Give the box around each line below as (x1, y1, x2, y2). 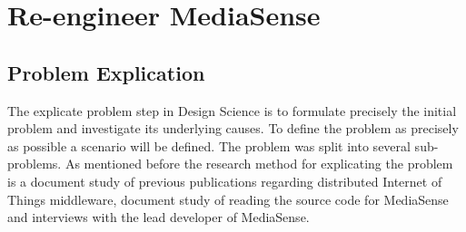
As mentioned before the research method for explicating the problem (64, 154, 453, 173)
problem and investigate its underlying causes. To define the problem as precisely (7, 119, 459, 138)
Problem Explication (7, 58, 205, 86)
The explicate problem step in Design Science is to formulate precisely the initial (7, 101, 457, 120)
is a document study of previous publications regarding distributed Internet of (7, 171, 442, 190)
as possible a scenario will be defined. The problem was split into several (7, 136, 411, 155)
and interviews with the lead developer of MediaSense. (7, 208, 310, 227)
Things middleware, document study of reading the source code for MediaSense (7, 189, 449, 208)
